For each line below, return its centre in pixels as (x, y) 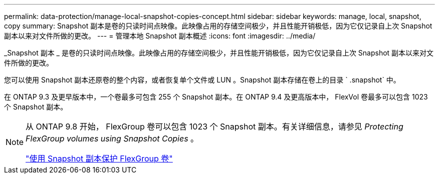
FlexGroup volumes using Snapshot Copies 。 (112, 138)
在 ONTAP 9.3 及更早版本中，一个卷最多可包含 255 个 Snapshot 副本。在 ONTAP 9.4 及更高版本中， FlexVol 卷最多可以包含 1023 (216, 97)
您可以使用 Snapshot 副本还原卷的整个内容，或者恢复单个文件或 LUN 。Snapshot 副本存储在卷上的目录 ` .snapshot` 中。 (202, 80)
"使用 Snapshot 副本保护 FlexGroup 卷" (99, 158)
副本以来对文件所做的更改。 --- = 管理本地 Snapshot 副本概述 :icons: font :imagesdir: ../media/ (160, 36)
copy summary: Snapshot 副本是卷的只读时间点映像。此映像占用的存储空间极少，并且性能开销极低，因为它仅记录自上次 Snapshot (218, 26)
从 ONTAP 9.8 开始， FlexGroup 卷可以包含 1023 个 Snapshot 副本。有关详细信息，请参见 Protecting (214, 126)
